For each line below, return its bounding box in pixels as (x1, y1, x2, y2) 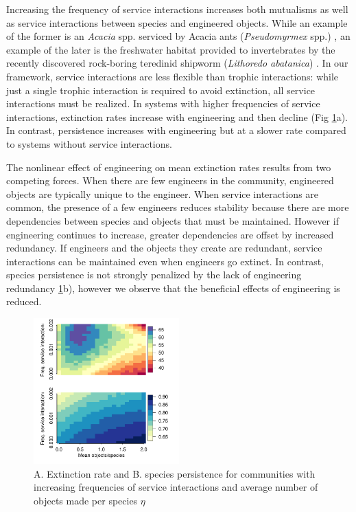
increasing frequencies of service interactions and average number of (34, 480, 318, 494)
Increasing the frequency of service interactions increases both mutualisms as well (6, 2, 348, 16)
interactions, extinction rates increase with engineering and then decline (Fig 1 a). (6, 109, 348, 124)
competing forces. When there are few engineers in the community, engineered (6, 173, 334, 188)
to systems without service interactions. (6, 136, 172, 151)
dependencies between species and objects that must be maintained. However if (6, 213, 339, 227)
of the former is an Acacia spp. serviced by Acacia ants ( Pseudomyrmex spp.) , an (6, 29, 351, 43)
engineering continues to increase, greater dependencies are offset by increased (6, 227, 334, 241)
